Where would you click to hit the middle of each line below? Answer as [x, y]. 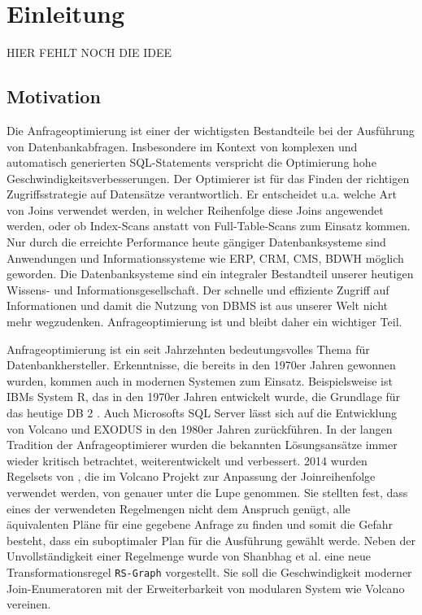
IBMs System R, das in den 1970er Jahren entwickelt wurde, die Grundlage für [204, 397]
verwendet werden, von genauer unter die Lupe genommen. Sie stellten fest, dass [207, 492]
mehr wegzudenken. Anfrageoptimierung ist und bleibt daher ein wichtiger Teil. [204, 322]
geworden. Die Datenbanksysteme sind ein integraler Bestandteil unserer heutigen [210, 274]
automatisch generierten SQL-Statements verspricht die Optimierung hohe [191, 162]
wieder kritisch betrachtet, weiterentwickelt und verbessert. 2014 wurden [187, 460]
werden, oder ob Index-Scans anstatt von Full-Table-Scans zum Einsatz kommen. [209, 226]
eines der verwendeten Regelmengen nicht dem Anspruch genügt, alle [178, 508]
